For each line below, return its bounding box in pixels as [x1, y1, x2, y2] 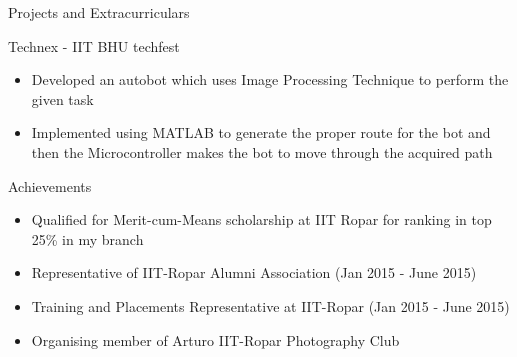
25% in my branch [31, 228, 144, 249]
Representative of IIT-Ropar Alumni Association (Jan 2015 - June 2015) [31, 262, 477, 283]
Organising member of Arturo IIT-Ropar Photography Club [31, 329, 400, 350]
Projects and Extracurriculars [8, 2, 190, 22]
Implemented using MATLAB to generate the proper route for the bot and [31, 122, 491, 143]
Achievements [8, 175, 92, 196]
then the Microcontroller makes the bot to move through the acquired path [31, 141, 493, 162]
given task [31, 88, 94, 109]
